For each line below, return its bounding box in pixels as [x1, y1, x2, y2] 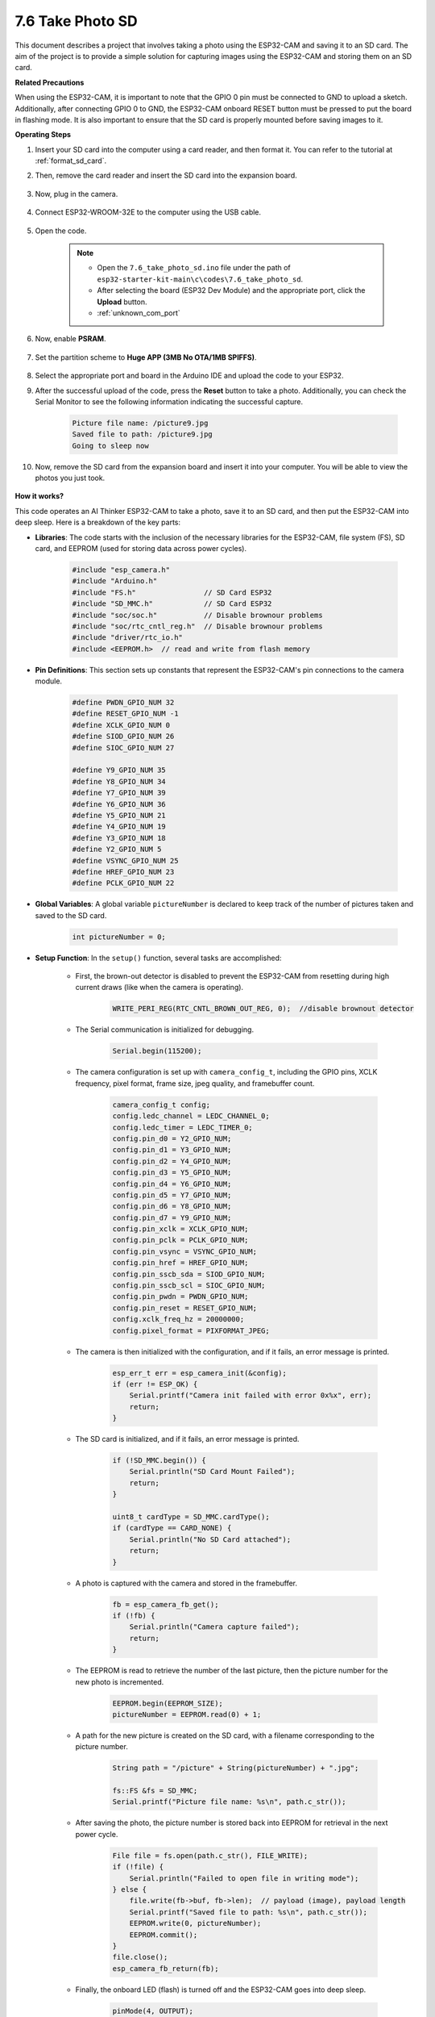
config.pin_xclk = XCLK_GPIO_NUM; [112, 1225, 249, 1234]
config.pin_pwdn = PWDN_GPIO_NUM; [112, 1292, 249, 1301]
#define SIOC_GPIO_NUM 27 [72, 743, 175, 752]
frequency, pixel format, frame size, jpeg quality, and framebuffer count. [75, 1078, 315, 1088]
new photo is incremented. [75, 1677, 164, 1686]
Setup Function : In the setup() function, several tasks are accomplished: [35, 953, 282, 963]
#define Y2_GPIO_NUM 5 [72, 845, 162, 854]
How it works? [14, 491, 64, 501]
